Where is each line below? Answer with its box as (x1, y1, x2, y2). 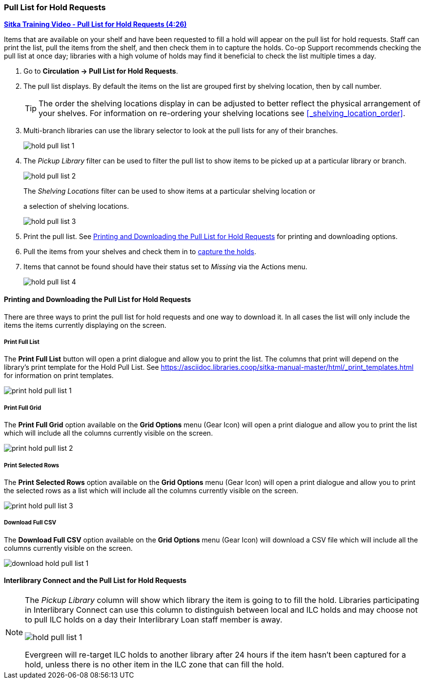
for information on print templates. (4, 371, 114, 380)
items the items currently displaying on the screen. (4, 321, 166, 329)
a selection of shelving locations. (23, 202, 129, 211)
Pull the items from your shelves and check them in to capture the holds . (23, 247, 257, 256)
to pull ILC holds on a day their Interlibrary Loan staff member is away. (25, 614, 283, 624)
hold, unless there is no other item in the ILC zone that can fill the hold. (25, 659, 284, 669)
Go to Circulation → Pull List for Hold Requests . (23, 67, 178, 76)
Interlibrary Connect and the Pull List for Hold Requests (4, 576, 187, 585)
